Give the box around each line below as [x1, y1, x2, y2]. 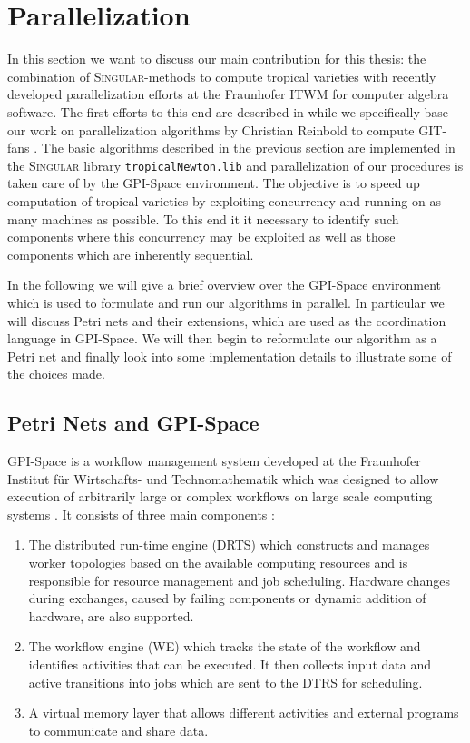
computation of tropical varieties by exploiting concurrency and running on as [7, 191, 441, 210]
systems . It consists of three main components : [7, 504, 275, 523]
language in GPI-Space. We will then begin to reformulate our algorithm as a [7, 329, 437, 348]
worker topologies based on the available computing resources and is [28, 553, 408, 572]
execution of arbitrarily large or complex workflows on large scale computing [7, 487, 433, 506]
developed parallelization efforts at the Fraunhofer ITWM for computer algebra [7, 84, 449, 104]
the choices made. [7, 364, 105, 383]
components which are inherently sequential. [7, 244, 254, 263]
